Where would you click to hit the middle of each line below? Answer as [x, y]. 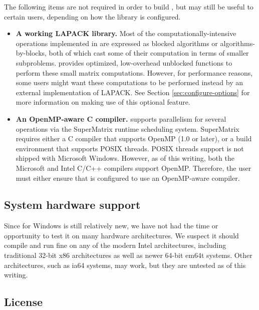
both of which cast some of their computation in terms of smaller [149, 53]
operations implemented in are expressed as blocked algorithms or [117, 43]
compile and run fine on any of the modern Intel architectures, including [115, 245]
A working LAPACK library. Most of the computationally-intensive [126, 33]
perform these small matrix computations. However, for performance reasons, [134, 72]
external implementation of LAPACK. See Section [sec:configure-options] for [133, 92]
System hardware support [72, 205]
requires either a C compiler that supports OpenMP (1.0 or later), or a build [134, 138]
